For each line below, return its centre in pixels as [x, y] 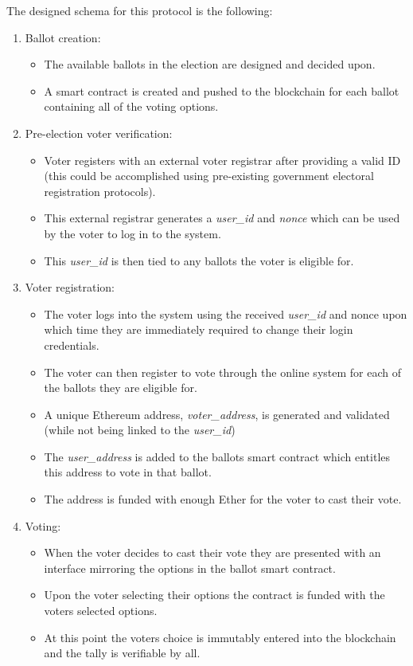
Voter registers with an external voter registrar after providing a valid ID [222, 160]
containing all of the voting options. [131, 106]
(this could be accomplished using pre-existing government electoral [209, 176]
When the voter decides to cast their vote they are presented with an [212, 552]
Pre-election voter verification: [99, 133]
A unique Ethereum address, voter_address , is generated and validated [217, 414]
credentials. [72, 345]
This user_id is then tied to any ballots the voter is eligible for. [199, 260]
